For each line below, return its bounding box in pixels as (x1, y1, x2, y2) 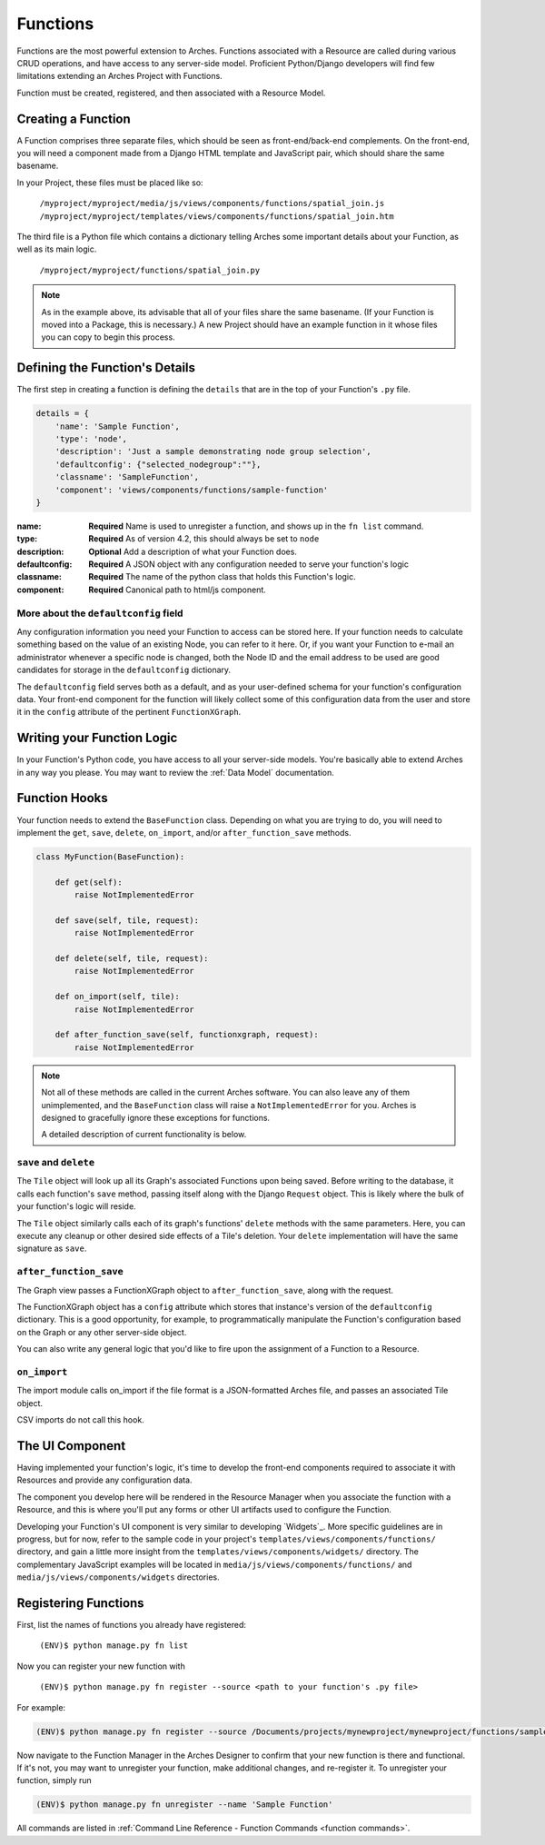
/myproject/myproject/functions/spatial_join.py (39, 264, 261, 275)
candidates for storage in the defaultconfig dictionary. (16, 664, 232, 676)
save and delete (16, 1156, 95, 1169)
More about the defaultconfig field (16, 607, 183, 620)
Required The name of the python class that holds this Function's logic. (88, 571, 356, 582)
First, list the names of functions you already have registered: (16, 1620, 247, 1630)
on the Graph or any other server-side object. (16, 1326, 187, 1337)
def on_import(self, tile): (54, 991, 181, 1002)
